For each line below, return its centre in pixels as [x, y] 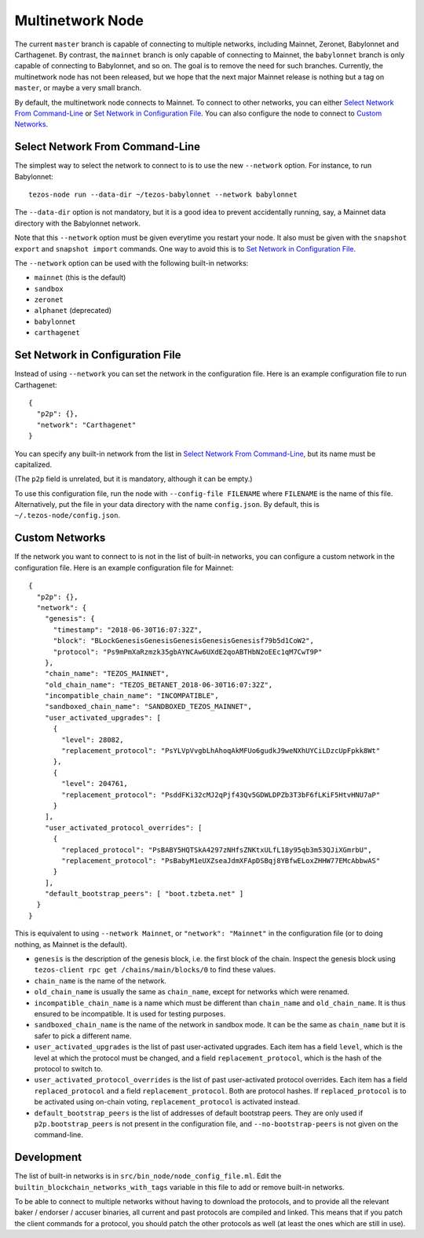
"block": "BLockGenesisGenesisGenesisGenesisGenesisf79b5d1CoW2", [183, 641]
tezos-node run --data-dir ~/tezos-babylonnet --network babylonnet [163, 194]
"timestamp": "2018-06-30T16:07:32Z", [128, 630]
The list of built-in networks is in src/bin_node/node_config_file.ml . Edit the [148, 1176]
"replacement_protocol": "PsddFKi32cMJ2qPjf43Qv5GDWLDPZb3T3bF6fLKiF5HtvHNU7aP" [221, 795]
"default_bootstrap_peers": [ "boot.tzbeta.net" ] [144, 894]
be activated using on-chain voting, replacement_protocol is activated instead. [167, 1102]
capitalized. [33, 465]
